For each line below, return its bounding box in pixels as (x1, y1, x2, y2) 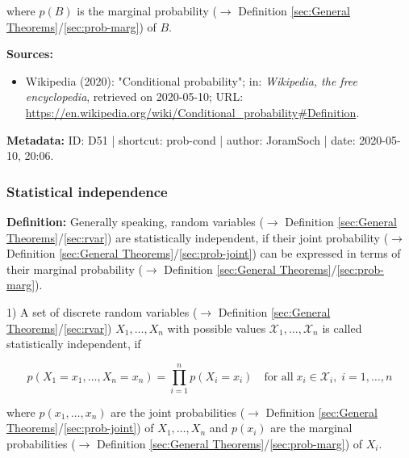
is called (322, 319, 362, 336)
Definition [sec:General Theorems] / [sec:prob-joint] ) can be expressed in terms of (6, 245, 401, 262)
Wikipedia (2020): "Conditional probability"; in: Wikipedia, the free (25, 72, 358, 89)
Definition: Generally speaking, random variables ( (6, 212, 264, 229)
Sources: (6, 45, 53, 62)
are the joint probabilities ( (111, 403, 245, 420)
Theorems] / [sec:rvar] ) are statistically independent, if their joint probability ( (6, 229, 389, 246)
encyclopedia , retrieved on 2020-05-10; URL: (25, 88, 244, 105)
